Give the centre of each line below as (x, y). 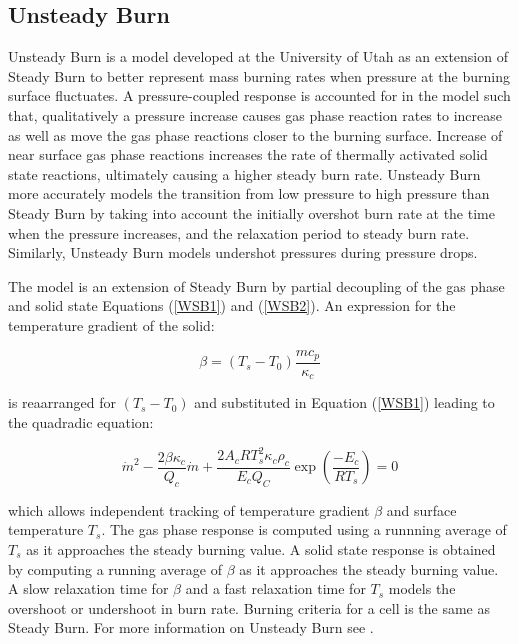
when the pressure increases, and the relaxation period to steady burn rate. (239, 232)
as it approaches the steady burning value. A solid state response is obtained (261, 548)
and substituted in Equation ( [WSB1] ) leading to (344, 402)
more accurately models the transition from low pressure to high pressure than (249, 193)
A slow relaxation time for (88, 588)
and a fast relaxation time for (275, 588)
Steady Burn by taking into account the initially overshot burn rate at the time (251, 212)
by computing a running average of (115, 568)
